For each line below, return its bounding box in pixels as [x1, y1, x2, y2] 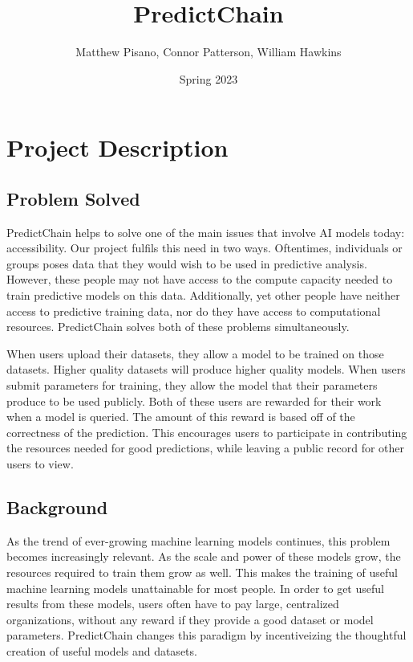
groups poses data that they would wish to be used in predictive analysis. [6, 255, 367, 272]
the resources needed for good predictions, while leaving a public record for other [6, 439, 405, 456]
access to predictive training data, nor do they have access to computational [6, 302, 381, 319]
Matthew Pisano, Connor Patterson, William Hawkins [75, 43, 342, 60]
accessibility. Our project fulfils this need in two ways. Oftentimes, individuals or [6, 239, 403, 256]
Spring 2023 [179, 70, 238, 87]
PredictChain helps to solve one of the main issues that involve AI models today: [6, 223, 405, 240]
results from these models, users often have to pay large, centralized [6, 595, 339, 612]
